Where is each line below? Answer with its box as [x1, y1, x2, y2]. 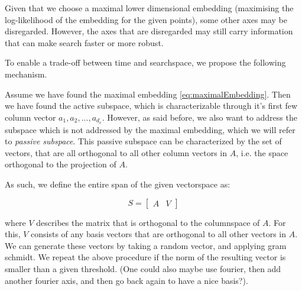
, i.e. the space [236, 146, 288, 159]
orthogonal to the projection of [5, 158, 116, 170]
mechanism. [5, 67, 47, 80]
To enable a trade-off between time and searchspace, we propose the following [5, 56, 286, 69]
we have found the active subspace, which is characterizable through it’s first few [5, 99, 298, 112]
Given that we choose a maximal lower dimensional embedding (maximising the [5, 2, 294, 14]
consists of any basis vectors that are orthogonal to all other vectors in [31, 228, 287, 240]
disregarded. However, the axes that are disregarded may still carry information [5, 25, 293, 37]
